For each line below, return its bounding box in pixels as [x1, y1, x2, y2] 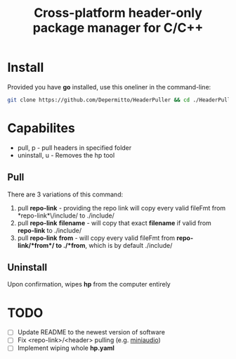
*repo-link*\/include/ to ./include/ [17, 211, 114, 220]
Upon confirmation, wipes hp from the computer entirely [7, 280, 171, 289]
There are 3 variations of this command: [7, 190, 124, 199]
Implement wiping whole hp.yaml [17, 344, 114, 353]
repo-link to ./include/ [17, 226, 82, 234]
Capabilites [7, 120, 75, 136]
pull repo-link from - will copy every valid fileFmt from [17, 234, 176, 242]
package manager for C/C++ [32, 20, 204, 36]
